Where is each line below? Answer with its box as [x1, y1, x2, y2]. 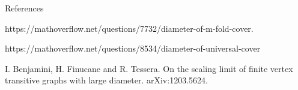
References [5, 1, 44, 14]
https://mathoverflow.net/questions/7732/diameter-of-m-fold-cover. [5, 22, 254, 34]
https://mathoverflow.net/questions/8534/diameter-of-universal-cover [5, 42, 261, 55]
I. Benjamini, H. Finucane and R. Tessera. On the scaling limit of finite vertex [5, 62, 293, 74]
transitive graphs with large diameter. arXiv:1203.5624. [5, 74, 208, 86]
